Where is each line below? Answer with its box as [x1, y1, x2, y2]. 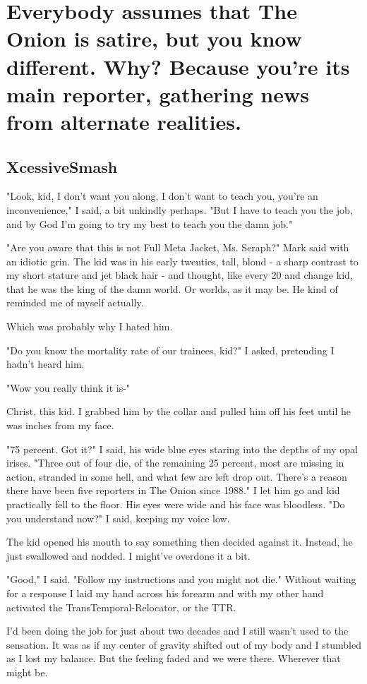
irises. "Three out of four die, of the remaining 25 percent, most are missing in [6, 455, 344, 470]
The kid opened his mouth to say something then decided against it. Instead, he [6, 534, 353, 549]
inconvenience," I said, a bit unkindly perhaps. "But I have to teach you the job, [6, 202, 353, 217]
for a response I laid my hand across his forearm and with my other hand [6, 585, 324, 600]
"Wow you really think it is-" [6, 380, 131, 395]
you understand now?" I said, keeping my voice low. [6, 510, 230, 525]
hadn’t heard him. [6, 356, 85, 371]
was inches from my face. [6, 418, 114, 433]
